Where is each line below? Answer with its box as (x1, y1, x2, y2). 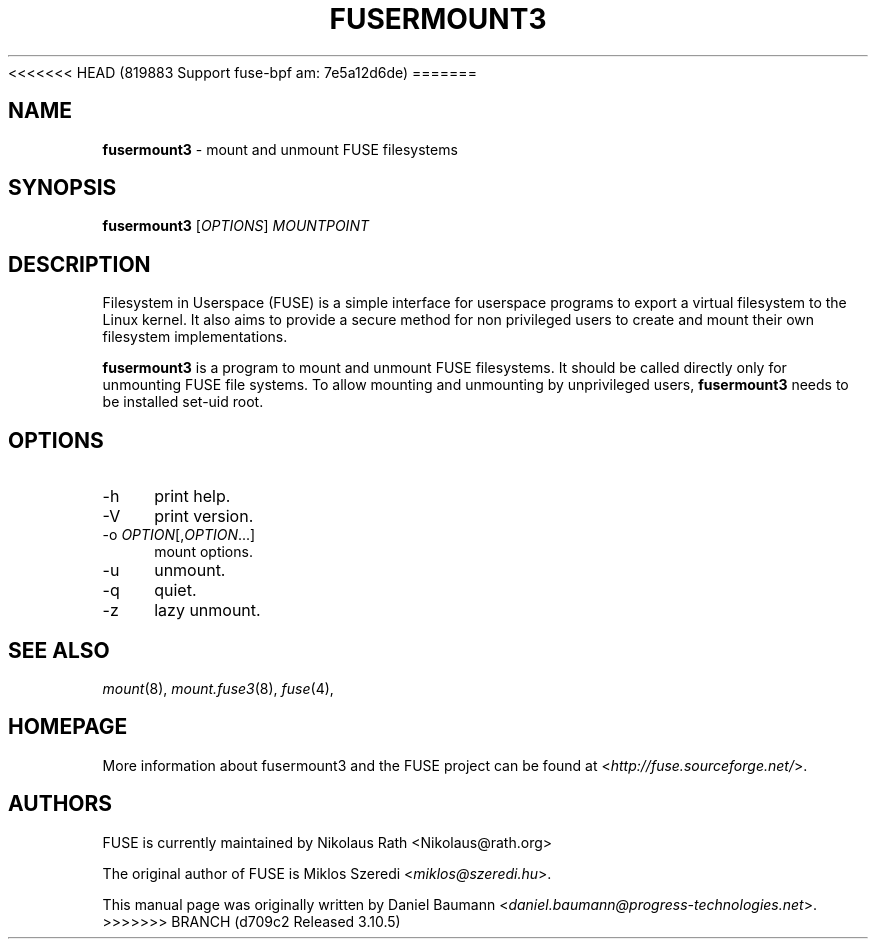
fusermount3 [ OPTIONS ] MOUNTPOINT (102, 217, 369, 235)
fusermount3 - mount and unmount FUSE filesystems (102, 140, 458, 158)
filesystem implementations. (102, 328, 288, 346)
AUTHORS (8, 791, 113, 817)
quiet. (154, 580, 197, 601)
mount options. (154, 543, 253, 561)
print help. (154, 486, 231, 507)
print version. (154, 506, 254, 527)
